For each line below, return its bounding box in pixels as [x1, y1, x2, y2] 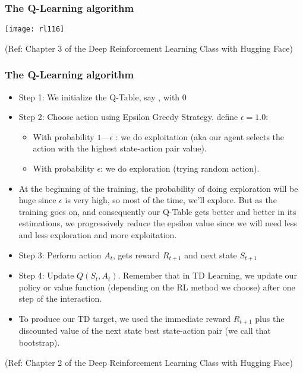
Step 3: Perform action [18, 248, 102, 261]
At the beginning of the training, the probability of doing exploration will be [18, 182, 298, 194]
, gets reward [113, 248, 160, 261]
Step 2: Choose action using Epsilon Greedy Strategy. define [18, 110, 238, 123]
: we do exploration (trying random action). [100, 162, 260, 175]
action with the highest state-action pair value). [33, 142, 207, 154]
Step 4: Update [18, 269, 74, 282]
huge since [18, 194, 56, 206]
